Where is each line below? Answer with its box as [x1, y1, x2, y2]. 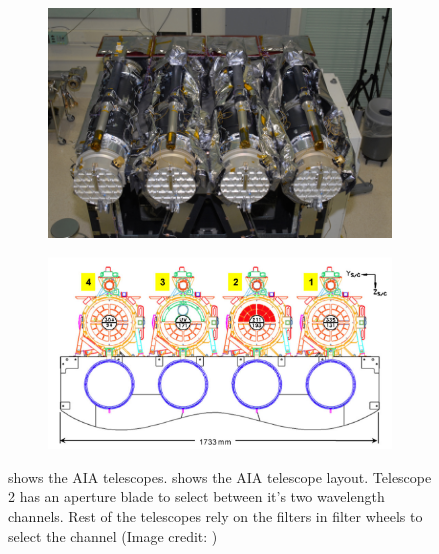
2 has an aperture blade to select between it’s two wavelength [8, 486, 385, 507]
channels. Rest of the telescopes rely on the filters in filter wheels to [8, 506, 423, 526]
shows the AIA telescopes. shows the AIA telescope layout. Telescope [8, 466, 432, 487]
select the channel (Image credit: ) [8, 525, 218, 546]
